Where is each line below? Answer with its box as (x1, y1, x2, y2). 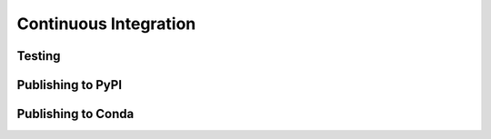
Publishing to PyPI (16, 77, 123, 93)
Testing (16, 48, 61, 64)
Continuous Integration (16, 14, 196, 34)
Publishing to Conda (16, 106, 135, 122)
